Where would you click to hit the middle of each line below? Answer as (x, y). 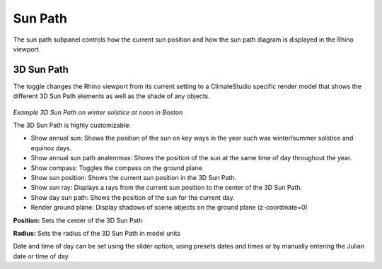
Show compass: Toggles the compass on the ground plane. (117, 168)
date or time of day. (41, 256)
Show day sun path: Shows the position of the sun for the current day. (133, 197)
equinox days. (51, 148)
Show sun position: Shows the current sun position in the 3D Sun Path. (134, 177)
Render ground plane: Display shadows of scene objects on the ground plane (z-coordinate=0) (169, 208)
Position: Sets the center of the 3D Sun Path (78, 220)
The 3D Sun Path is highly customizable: (72, 125)
